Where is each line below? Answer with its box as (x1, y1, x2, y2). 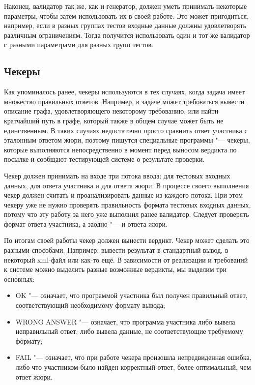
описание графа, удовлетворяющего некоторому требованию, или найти (4, 106, 219, 116)
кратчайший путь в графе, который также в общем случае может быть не (4, 115, 224, 125)
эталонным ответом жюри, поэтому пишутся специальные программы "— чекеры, (4, 135, 250, 145)
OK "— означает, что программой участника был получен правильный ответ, (15, 290, 248, 300)
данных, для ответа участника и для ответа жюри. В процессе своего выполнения (4, 180, 249, 190)
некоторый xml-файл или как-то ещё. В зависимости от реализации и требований (4, 254, 248, 265)
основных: (4, 273, 35, 284)
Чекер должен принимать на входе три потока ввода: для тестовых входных (4, 170, 230, 180)
